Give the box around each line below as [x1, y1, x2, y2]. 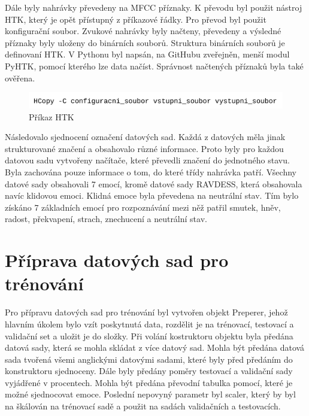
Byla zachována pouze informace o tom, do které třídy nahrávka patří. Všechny [5, 166, 296, 178]
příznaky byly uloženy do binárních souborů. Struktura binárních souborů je [5, 36, 285, 48]
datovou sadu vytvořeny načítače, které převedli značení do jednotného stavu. [5, 154, 290, 166]
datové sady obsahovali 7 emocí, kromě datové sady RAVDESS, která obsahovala [5, 177, 302, 190]
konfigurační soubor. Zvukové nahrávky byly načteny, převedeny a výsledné [5, 25, 281, 37]
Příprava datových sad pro [5, 248, 229, 272]
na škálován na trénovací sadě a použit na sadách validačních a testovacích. [5, 400, 281, 412]
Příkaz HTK [29, 110, 74, 123]
